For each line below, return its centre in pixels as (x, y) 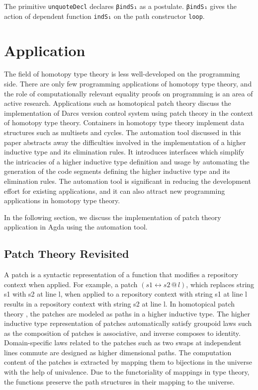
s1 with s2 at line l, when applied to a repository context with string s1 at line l (126, 294)
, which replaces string (220, 284)
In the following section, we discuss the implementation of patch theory (113, 217)
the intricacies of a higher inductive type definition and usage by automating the (127, 161)
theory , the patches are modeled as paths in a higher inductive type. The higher (127, 313)
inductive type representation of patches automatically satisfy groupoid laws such (128, 323)
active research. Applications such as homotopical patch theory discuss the (118, 103)
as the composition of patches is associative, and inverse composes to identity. (122, 333)
